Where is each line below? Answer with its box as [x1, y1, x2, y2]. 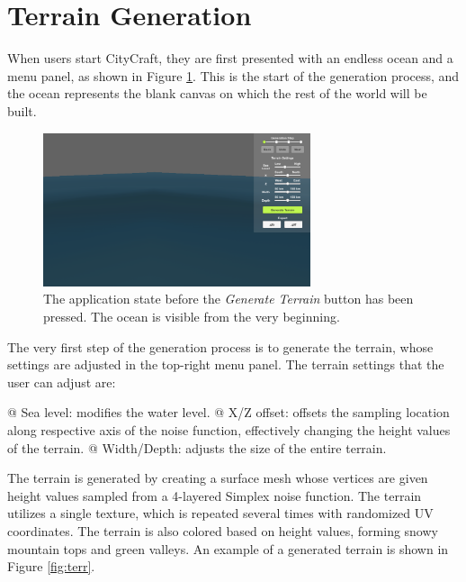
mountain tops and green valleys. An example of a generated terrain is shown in [7, 539, 449, 558]
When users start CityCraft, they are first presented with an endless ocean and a [7, 49, 453, 68]
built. [7, 101, 37, 120]
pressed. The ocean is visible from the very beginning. [43, 306, 340, 325]
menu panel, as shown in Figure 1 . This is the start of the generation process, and [7, 66, 460, 85]
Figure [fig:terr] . [7, 557, 95, 576]
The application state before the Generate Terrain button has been [43, 289, 414, 308]
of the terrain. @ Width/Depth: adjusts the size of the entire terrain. [7, 438, 387, 457]
